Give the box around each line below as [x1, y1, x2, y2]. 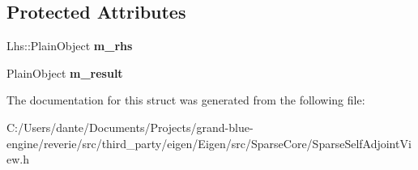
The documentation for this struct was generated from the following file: [6, 91, 365, 108]
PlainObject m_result [6, 64, 123, 81]
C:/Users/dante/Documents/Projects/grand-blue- [6, 118, 254, 135]
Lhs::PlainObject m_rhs [6, 37, 133, 54]
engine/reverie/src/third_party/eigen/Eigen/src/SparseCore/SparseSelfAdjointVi [6, 134, 412, 151]
